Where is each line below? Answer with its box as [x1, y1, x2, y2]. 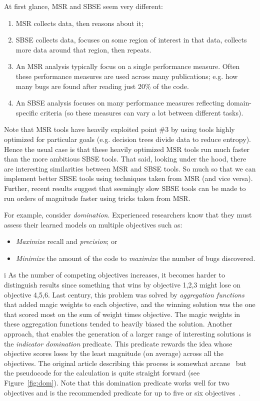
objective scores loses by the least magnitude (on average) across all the [4, 348, 223, 358]
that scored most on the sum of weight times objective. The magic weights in [4, 308, 240, 319]
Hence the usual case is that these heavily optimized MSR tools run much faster [4, 143, 250, 154]
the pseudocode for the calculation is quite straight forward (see [4, 367, 200, 378]
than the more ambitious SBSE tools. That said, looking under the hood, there [4, 153, 246, 164]
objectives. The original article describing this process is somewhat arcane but [4, 357, 246, 368]
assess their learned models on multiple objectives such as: [4, 219, 182, 229]
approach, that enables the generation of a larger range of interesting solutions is [4, 328, 251, 339]
